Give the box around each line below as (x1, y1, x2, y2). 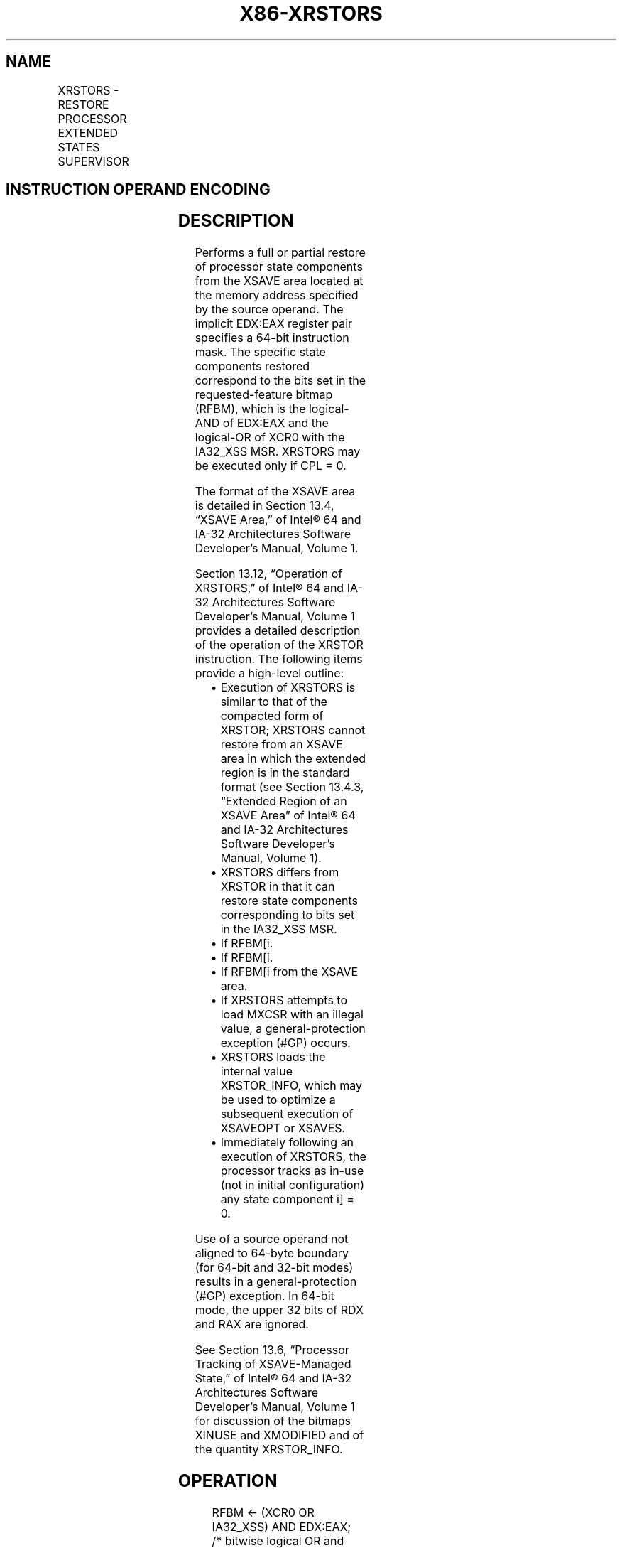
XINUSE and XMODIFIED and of (195, 1428, 364, 1443)
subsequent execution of (220, 1107, 354, 1122)
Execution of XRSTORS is (220, 680, 356, 695)
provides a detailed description (195, 623, 361, 638)
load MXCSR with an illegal (220, 1007, 364, 1022)
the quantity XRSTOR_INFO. (195, 1442, 343, 1457)
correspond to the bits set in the (195, 373, 366, 388)
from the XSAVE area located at (195, 274, 364, 289)
